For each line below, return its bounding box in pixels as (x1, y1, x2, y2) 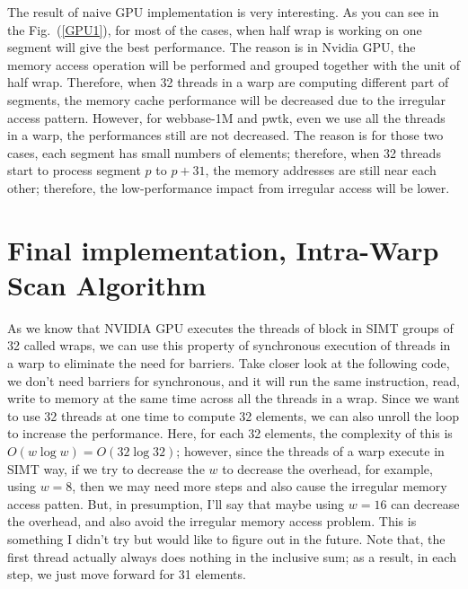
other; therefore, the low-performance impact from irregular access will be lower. (7, 178, 450, 197)
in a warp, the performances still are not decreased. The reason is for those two (7, 126, 444, 145)
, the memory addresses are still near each (205, 161, 437, 180)
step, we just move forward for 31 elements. (7, 565, 246, 584)
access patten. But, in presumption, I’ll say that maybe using (7, 494, 345, 513)
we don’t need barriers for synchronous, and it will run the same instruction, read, (7, 371, 460, 390)
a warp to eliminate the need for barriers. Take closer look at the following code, (7, 354, 450, 373)
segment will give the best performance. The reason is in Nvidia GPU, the (7, 38, 416, 57)
